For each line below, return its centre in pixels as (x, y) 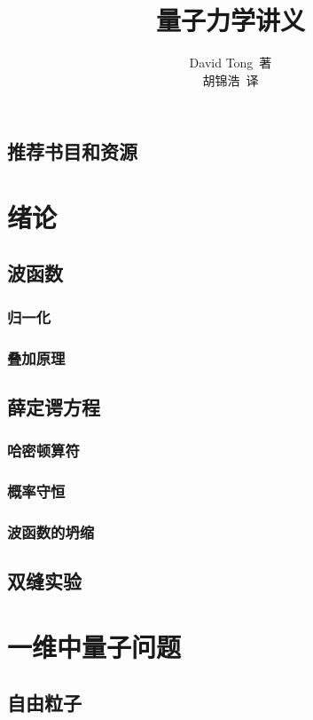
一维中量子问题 (94, 646)
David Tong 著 (231, 63)
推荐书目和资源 (72, 151)
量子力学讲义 (230, 20)
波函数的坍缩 (51, 531)
